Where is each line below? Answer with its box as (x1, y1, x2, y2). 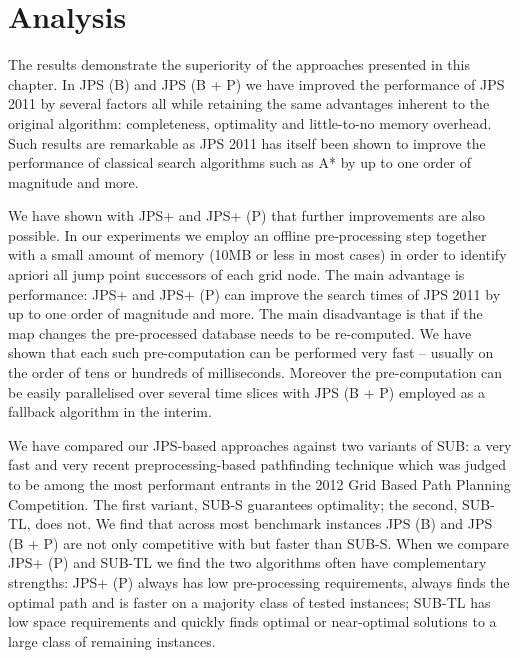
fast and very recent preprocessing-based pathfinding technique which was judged (8, 454, 506, 475)
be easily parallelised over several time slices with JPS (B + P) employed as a (8, 381, 485, 402)
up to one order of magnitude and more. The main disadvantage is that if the (8, 303, 483, 324)
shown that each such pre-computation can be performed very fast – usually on (8, 342, 494, 363)
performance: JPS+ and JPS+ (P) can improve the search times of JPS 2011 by (8, 283, 501, 304)
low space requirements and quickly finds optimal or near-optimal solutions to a (8, 611, 497, 632)
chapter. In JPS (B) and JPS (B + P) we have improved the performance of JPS (8, 73, 505, 94)
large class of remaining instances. (8, 630, 216, 651)
